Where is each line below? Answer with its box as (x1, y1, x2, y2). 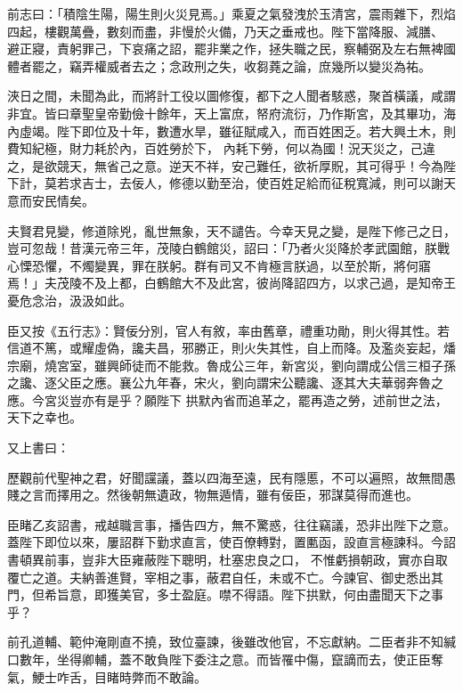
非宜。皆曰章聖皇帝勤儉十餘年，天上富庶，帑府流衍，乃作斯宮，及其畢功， (7, 103, 443, 122)
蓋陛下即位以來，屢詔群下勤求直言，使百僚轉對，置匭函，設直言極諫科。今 (7, 533, 443, 551)
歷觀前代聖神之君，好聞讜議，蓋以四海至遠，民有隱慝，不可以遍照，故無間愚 (7, 468, 456, 486)
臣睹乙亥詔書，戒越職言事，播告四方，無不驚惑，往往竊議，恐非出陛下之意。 (7, 515, 456, 533)
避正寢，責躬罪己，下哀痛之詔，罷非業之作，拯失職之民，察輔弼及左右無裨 (7, 39, 443, 58)
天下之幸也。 (7, 408, 82, 427)
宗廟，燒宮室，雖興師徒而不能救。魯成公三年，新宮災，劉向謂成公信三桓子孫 (7, 355, 456, 374)
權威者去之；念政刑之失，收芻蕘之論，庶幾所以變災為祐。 (93, 56, 431, 75)
